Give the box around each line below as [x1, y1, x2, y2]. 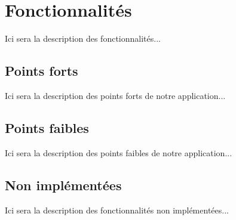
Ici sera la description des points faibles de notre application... [5, 146, 232, 159]
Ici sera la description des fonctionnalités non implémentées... [5, 203, 229, 216]
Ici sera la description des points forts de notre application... [5, 89, 226, 101]
